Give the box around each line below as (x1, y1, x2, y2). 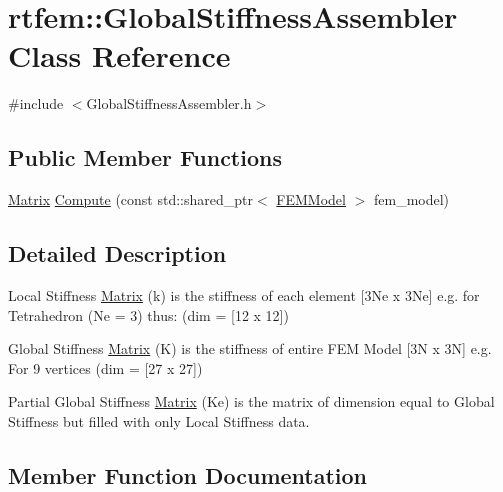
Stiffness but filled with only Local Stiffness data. (8, 410, 310, 431)
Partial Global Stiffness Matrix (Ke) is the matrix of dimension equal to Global (8, 391, 495, 412)
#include (8, 93, 64, 114)
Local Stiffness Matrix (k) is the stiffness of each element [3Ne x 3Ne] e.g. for (8, 284, 480, 305)
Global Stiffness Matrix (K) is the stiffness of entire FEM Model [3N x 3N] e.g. (8, 338, 492, 359)
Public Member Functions (8, 142, 282, 173)
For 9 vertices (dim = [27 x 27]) (8, 357, 203, 378)
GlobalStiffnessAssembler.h (86, 93, 252, 114)
